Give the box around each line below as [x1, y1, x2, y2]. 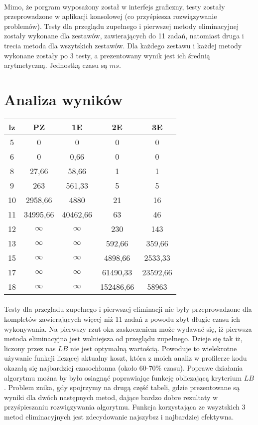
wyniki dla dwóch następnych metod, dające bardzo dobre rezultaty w [4, 392, 218, 402]
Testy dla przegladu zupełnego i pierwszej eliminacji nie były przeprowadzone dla [4, 304, 252, 314]
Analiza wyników [4, 89, 123, 109]
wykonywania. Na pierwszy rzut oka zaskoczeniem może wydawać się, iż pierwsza [4, 323, 252, 334]
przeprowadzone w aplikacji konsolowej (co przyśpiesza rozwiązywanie [4, 11, 217, 21]
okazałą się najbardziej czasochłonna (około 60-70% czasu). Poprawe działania [4, 363, 243, 373]
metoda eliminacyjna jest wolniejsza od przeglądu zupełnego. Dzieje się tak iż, [4, 333, 243, 344]
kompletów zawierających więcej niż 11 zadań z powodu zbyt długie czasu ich [4, 314, 240, 324]
